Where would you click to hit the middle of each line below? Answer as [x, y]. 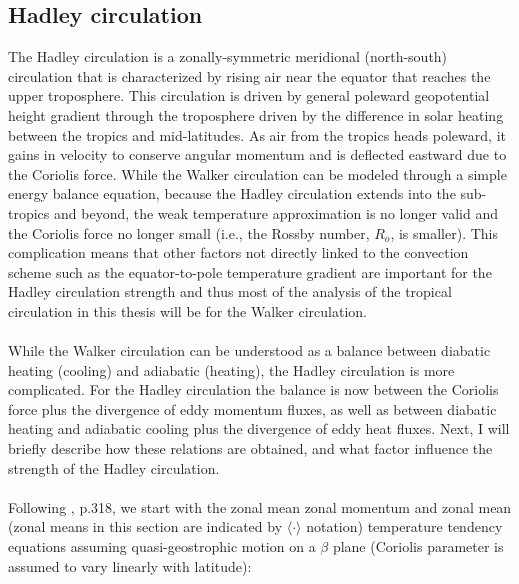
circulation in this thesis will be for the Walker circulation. [187, 310]
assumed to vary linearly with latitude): [130, 565]
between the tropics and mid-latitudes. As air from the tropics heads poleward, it [257, 134]
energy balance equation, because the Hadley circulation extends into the [232, 193]
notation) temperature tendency [404, 526]
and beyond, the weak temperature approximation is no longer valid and [276, 212]
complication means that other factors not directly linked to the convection [238, 252]
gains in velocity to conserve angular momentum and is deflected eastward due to [257, 154]
